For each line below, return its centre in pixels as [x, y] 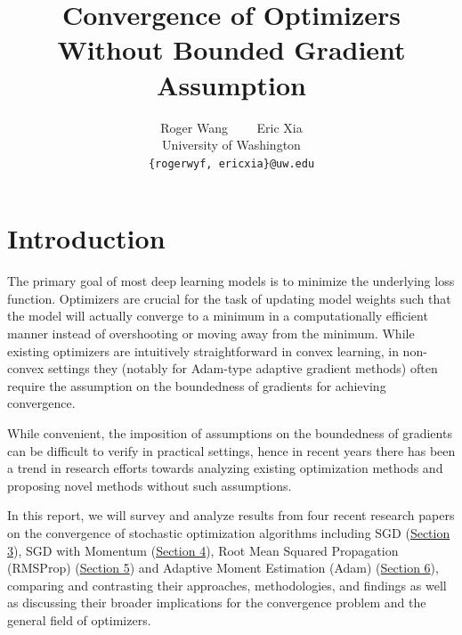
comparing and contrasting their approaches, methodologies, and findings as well [227, 585]
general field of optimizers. [79, 619]
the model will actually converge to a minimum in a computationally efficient [218, 316]
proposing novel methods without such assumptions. [150, 485]
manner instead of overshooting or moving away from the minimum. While [211, 334]
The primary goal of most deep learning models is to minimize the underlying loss [231, 281]
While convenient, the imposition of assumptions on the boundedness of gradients [230, 433]
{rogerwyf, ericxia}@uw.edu [231, 163]
